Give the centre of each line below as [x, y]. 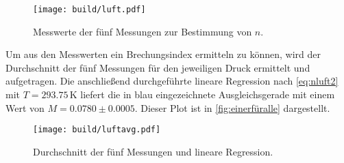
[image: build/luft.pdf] [89, 10]
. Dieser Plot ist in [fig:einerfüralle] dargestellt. [232, 107]
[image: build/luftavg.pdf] [97, 130]
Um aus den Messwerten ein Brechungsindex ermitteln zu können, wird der [163, 54]
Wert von [25, 107]
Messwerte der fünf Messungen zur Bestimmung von [143, 31]
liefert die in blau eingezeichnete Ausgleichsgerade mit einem [208, 94]
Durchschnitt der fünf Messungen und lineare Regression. [153, 151]
